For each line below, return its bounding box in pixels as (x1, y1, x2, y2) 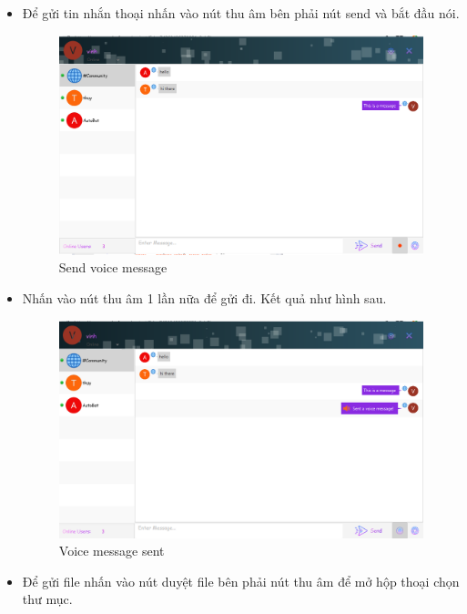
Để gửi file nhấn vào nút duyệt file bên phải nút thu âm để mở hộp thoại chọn (22, 571, 460, 590)
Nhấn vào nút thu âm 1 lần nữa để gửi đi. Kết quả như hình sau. (22, 288, 387, 307)
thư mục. (22, 589, 73, 609)
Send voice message (58, 258, 168, 277)
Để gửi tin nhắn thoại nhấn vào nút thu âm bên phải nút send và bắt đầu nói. (22, 4, 460, 22)
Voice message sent (58, 541, 165, 560)
